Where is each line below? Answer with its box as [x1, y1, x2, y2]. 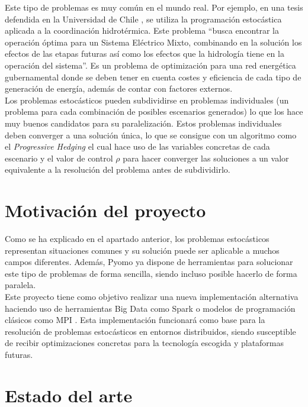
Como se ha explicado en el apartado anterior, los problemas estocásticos [5, 232, 269, 245]
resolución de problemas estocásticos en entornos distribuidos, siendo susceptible [5, 325, 296, 337]
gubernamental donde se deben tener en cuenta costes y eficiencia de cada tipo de [5, 70, 301, 83]
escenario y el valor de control [5, 151, 113, 164]
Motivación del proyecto [5, 198, 206, 222]
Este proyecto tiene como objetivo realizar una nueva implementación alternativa [5, 290, 299, 302]
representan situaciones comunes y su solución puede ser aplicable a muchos [5, 244, 280, 256]
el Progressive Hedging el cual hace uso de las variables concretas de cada [5, 140, 270, 153]
